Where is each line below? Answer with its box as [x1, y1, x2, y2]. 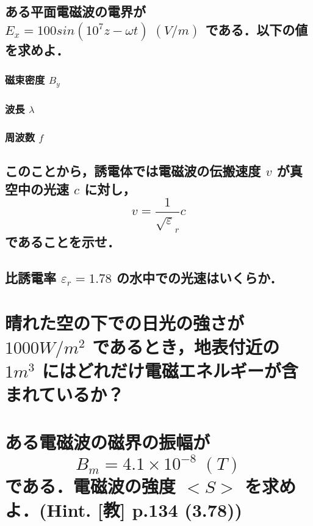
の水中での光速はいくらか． [117, 268, 282, 287]
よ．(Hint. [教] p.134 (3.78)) [5, 497, 243, 522]
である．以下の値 [205, 20, 308, 38]
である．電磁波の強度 [5, 473, 176, 498]
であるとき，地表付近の [92, 334, 280, 359]
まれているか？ [5, 382, 124, 407]
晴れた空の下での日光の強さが [5, 310, 245, 335]
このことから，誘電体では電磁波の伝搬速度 [5, 161, 261, 180]
